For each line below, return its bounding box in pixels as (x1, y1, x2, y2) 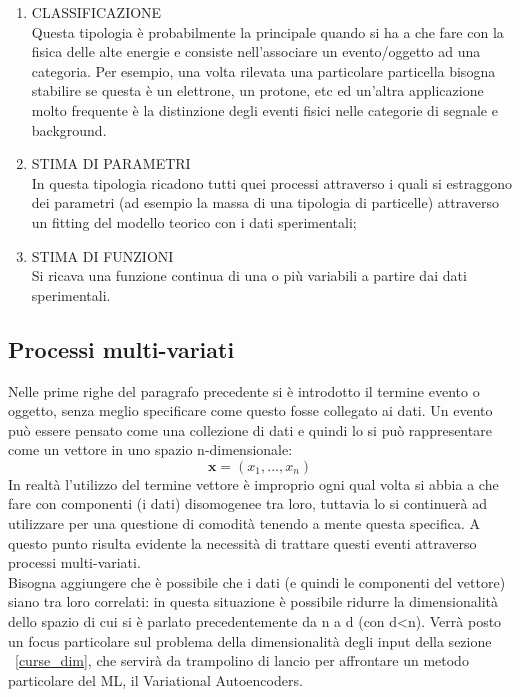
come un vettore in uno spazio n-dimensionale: (8, 439, 293, 460)
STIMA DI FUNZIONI (31, 245, 174, 266)
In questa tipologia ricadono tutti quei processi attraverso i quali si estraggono (31, 172, 512, 193)
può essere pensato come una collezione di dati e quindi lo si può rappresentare (8, 419, 492, 440)
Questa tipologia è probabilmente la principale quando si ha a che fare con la (31, 21, 504, 42)
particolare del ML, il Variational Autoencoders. (8, 669, 303, 690)
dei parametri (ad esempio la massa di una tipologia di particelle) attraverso (31, 192, 499, 213)
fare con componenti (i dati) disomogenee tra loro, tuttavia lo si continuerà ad (8, 493, 488, 514)
